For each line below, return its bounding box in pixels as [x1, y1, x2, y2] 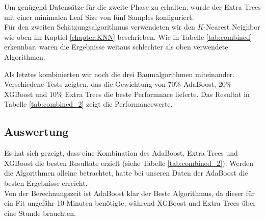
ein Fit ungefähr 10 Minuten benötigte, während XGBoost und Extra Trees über [4, 198, 256, 208]
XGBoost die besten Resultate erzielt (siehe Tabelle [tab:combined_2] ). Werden [4, 157, 253, 168]
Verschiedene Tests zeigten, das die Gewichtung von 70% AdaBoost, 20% [4, 79, 232, 89]
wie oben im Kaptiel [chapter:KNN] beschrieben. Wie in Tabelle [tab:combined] [4, 31, 252, 42]
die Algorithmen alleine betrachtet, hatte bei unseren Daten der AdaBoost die [4, 167, 248, 178]
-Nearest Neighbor [203, 21, 260, 32]
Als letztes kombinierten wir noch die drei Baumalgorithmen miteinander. [4, 68, 235, 79]
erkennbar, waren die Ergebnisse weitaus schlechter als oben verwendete [4, 41, 228, 52]
